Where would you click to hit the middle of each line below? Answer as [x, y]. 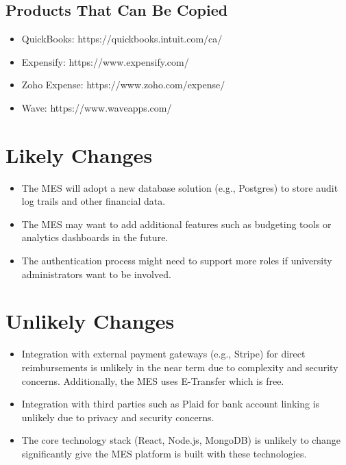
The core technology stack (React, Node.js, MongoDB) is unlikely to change [181, 440]
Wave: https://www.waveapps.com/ [97, 107]
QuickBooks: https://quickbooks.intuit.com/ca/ [122, 39]
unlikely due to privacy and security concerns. [118, 417]
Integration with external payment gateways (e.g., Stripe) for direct [163, 354]
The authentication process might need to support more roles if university [177, 261]
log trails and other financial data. [94, 201]
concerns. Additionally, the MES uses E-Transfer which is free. [153, 380]
